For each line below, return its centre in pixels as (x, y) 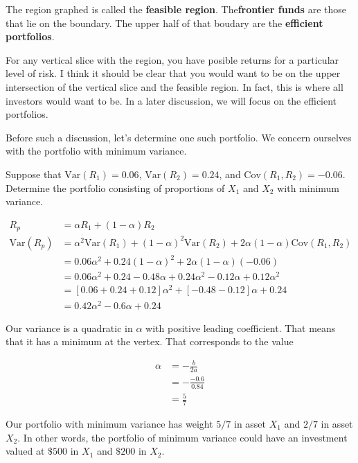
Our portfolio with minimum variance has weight (109, 423)
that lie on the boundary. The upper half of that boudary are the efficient (164, 23)
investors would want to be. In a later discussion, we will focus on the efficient (171, 100)
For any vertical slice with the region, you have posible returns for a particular (172, 59)
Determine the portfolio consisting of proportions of (115, 187)
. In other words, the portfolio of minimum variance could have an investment (182, 437)
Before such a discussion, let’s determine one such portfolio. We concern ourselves (179, 137)
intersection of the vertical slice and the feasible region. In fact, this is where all (174, 86)
